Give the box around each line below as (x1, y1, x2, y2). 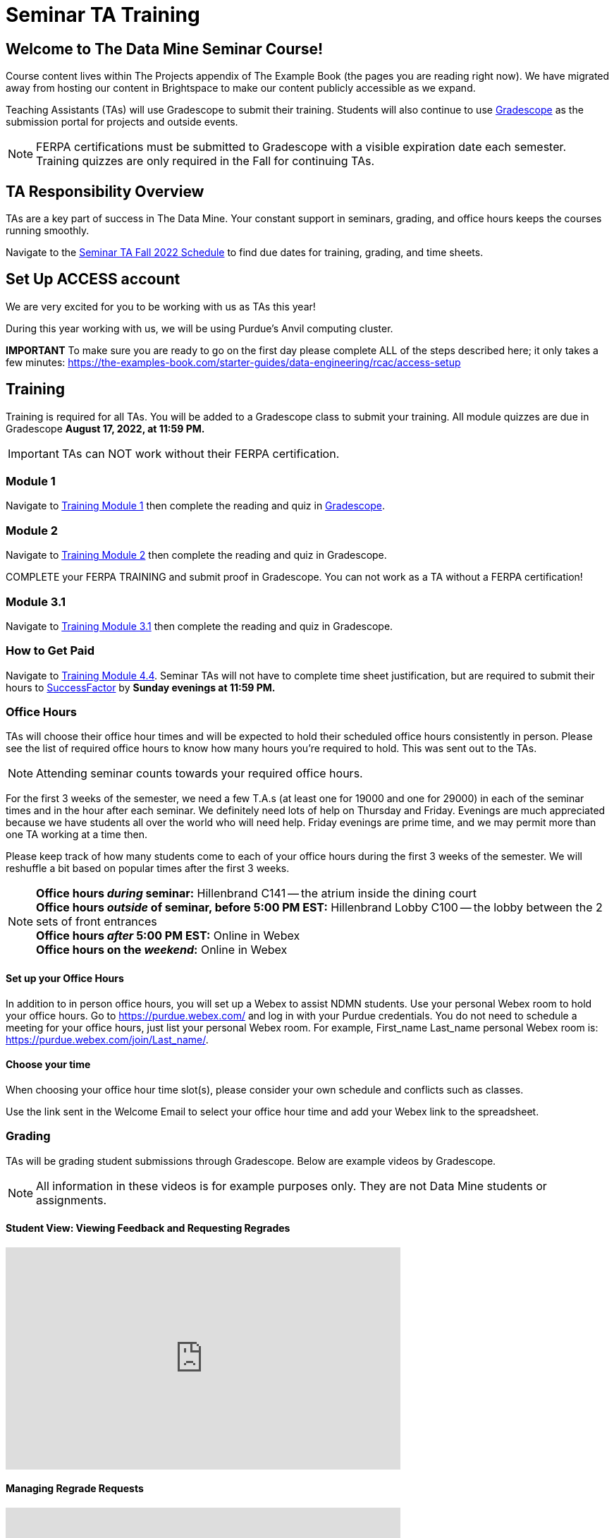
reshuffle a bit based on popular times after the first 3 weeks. (6, 862, 290, 875)
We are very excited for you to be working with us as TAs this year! (6, 300, 316, 313)
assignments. (36, 1192, 107, 1207)
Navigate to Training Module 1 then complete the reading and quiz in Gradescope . (6, 499, 385, 512)
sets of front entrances (36, 914, 157, 929)
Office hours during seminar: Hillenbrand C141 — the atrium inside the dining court (36, 886, 477, 901)
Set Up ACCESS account (6, 270, 180, 289)
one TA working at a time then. (6, 828, 148, 841)
